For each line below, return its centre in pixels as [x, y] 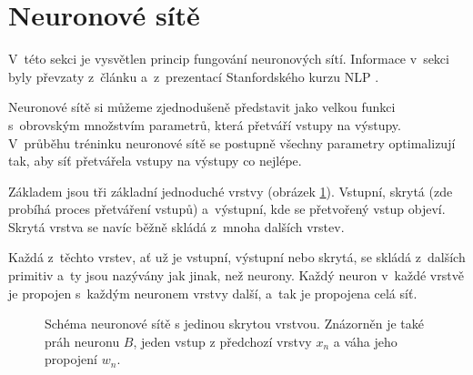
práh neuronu [82, 341]
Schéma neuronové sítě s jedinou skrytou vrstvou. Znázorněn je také [234, 324]
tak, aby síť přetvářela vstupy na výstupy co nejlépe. [155, 161]
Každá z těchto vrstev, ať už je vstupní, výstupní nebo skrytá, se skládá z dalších [237, 257]
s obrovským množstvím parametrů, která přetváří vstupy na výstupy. [205, 124]
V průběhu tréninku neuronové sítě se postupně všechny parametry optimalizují [232, 142]
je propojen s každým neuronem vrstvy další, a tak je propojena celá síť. [213, 293]
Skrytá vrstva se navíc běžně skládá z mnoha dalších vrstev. [176, 226]
